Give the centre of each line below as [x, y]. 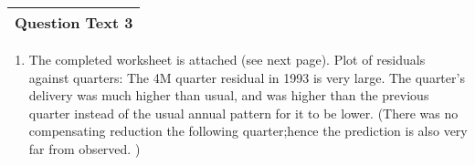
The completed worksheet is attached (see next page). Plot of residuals [227, 59]
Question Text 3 [74, 22]
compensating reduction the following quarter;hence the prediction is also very [248, 131]
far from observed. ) [84, 148]
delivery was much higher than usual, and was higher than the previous [229, 95]
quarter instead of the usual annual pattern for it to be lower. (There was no [243, 113]
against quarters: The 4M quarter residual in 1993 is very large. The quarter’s [247, 77]
